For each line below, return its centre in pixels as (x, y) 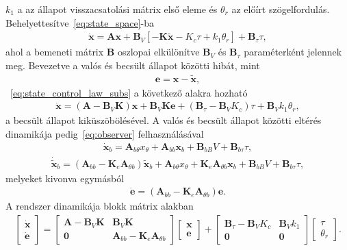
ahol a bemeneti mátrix (55, 52)
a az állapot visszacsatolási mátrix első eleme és (117, 9)
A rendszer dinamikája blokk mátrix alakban (100, 206)
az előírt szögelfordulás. (281, 9)
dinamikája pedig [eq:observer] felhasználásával (105, 133)
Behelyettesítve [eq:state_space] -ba (80, 22)
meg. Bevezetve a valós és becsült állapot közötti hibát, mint (133, 65)
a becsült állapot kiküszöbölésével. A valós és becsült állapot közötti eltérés (164, 120)
